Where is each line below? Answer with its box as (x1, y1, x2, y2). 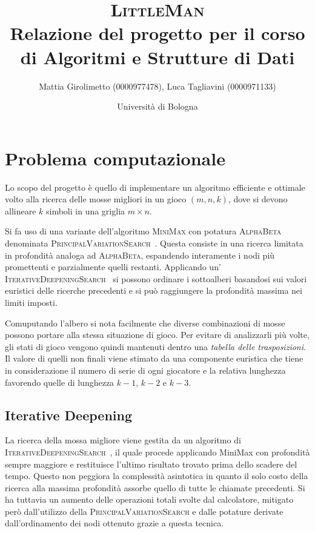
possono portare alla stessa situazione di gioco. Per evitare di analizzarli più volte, (5, 328, 310, 341)
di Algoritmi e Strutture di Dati (20, 44, 295, 69)
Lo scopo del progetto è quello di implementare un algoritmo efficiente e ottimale (5, 180, 305, 193)
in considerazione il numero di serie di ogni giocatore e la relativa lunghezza (5, 363, 286, 376)
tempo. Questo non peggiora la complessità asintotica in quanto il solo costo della (5, 469, 308, 482)
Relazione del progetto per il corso (10, 21, 305, 45)
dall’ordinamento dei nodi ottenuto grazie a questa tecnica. (5, 517, 224, 529)
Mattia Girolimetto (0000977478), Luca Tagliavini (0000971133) (39, 79, 276, 92)
